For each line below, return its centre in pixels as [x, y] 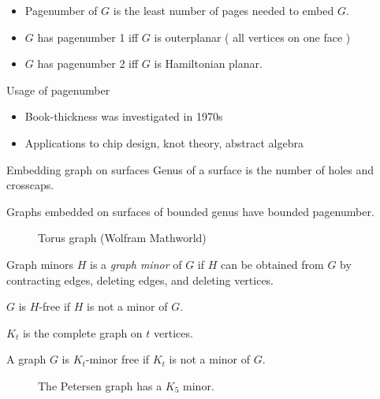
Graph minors [40, 264]
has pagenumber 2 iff [88, 63]
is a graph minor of [136, 264]
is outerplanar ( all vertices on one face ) [252, 37]
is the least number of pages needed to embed [224, 10]
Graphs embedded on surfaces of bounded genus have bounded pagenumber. [190, 211]
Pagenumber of [61, 10]
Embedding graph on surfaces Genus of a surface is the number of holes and [190, 169]
